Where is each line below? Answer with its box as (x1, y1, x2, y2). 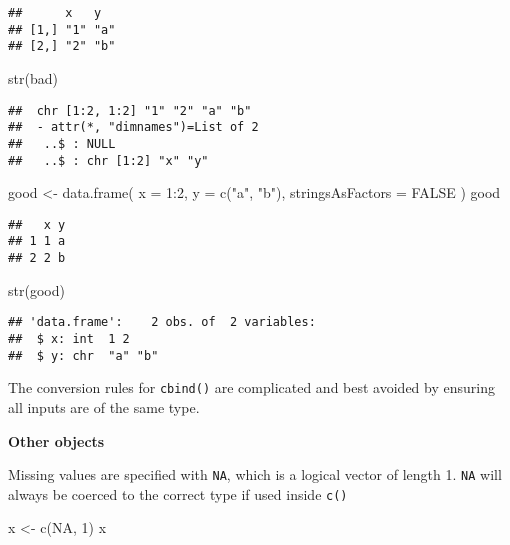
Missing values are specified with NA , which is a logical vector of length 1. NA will (8, 464, 502, 485)
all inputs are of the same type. (8, 396, 200, 417)
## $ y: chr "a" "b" (8, 348, 159, 363)
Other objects (8, 430, 105, 451)
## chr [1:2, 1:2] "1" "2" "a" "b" (8, 103, 252, 118)
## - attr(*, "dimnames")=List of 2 (8, 120, 259, 135)
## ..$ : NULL (8, 136, 116, 151)
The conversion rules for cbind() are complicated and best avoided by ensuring (8, 377, 495, 398)
